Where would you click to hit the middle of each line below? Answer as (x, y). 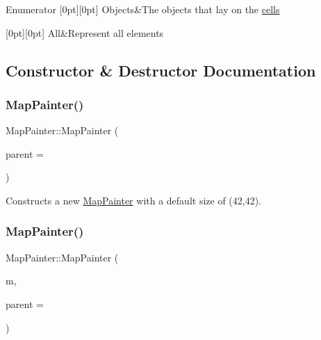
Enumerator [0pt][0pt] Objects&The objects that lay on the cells (143, 9)
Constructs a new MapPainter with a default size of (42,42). (134, 200)
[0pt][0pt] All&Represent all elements (85, 32)
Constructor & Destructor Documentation (161, 70)
